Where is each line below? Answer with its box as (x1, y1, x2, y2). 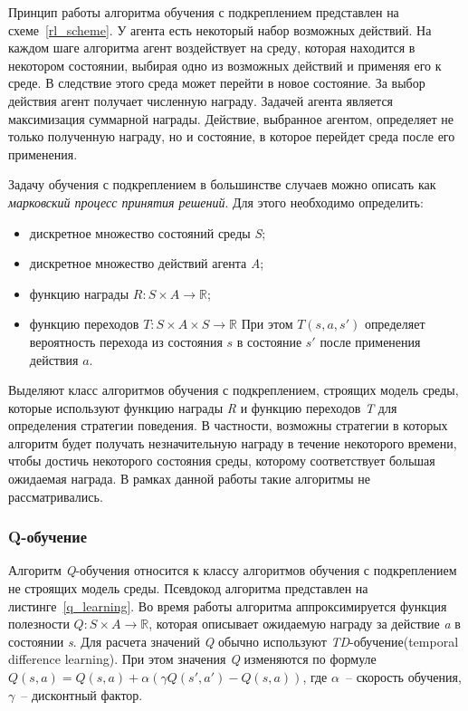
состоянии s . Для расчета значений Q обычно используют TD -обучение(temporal (8, 631, 459, 650)
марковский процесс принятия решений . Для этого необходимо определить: (8, 192, 424, 211)
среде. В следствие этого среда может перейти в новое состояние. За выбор (8, 73, 425, 92)
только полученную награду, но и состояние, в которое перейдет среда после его (8, 127, 455, 146)
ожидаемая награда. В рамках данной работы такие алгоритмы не (8, 469, 370, 488)
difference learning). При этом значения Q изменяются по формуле (8, 649, 377, 668)
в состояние (236, 331, 302, 351)
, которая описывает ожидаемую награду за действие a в (148, 614, 461, 633)
